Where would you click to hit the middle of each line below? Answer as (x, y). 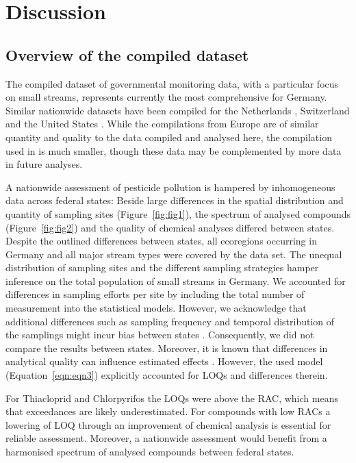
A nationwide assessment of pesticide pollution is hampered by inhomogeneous (170, 187)
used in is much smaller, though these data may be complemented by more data (174, 150)
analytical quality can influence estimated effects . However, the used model (164, 361)
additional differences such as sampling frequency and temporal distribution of (170, 321)
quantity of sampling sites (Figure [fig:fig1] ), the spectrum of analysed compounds (178, 213)
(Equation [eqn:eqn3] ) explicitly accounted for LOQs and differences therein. (167, 375)
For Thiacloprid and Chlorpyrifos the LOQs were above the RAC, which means (172, 398)
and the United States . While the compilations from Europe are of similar (162, 124)
